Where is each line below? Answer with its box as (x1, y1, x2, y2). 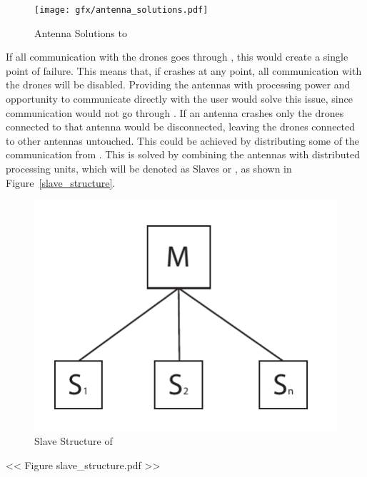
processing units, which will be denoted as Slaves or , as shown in (6, 161, 292, 175)
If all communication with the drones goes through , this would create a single (6, 49, 348, 64)
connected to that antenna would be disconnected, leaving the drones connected (6, 119, 356, 134)
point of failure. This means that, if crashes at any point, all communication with (6, 63, 362, 78)
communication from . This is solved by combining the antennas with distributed (6, 147, 360, 162)
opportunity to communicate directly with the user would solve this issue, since (6, 91, 353, 106)
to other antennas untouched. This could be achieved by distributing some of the (6, 133, 360, 148)
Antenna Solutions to (34, 25, 127, 40)
